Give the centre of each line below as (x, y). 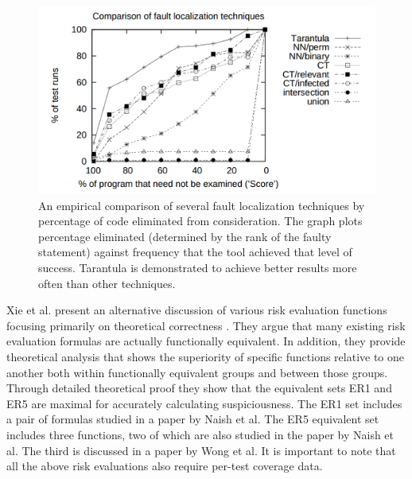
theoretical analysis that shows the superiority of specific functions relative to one (206, 356)
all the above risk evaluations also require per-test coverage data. (165, 466)
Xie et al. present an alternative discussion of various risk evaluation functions (197, 310)
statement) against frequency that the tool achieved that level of (195, 252)
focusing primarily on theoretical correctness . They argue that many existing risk (206, 325)
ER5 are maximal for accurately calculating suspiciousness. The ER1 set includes (204, 403)
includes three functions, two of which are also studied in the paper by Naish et (200, 434)
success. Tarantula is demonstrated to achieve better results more (198, 267)
